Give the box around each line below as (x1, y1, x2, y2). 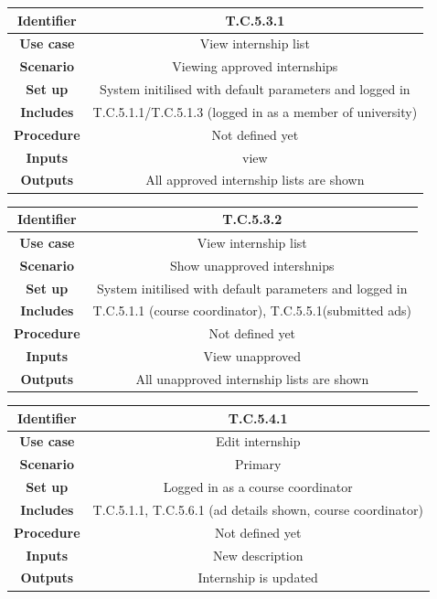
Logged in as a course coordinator (163, 477, 353, 497)
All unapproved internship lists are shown (135, 369, 369, 388)
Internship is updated (197, 568, 318, 587)
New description (212, 545, 304, 564)
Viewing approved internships (172, 57, 338, 76)
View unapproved (203, 347, 302, 366)
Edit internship (215, 432, 301, 451)
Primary (234, 455, 282, 474)
